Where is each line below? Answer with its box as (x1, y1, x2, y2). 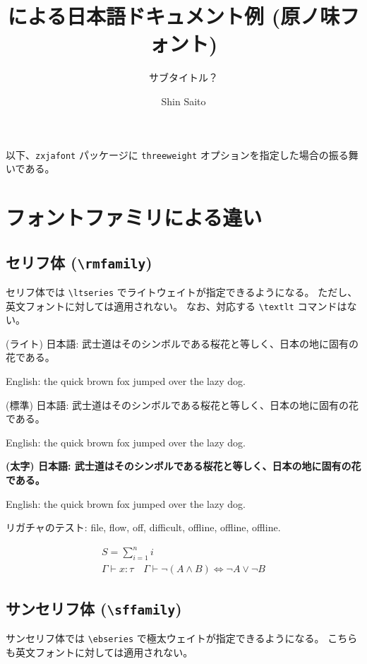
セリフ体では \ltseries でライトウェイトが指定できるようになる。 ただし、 (6, 284, 358, 299)
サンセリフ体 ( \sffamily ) (6, 597, 182, 619)
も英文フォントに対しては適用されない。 (6, 644, 193, 659)
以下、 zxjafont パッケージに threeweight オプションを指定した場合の (6, 147, 329, 162)
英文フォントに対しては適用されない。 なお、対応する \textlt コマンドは (6, 298, 347, 313)
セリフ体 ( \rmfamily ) (6, 251, 152, 273)
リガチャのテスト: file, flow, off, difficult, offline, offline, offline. (6, 520, 281, 535)
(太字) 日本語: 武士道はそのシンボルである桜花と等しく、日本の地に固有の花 (6, 458, 361, 473)
